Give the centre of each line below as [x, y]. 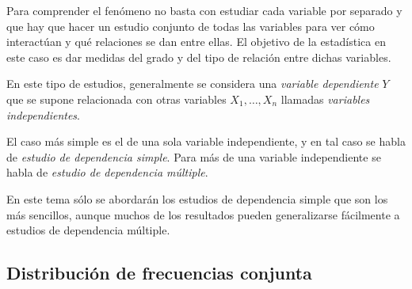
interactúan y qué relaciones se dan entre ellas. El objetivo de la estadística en [196, 42]
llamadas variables [325, 99]
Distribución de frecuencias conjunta [159, 273]
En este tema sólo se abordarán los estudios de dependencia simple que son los [197, 198]
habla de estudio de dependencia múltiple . [107, 172]
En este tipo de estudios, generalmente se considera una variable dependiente [193, 84]
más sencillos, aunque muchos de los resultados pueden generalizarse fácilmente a [203, 214]
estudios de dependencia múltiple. [88, 230]
